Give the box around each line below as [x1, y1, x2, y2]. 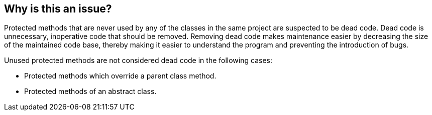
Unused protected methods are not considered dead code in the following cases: [4, 56, 272, 65]
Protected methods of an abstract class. [24, 87, 157, 96]
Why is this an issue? [4, 2, 112, 15]
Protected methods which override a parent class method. [24, 71, 217, 80]
